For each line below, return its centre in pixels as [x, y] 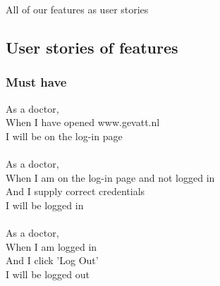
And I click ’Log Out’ [52, 260]
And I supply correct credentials [75, 191]
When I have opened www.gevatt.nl [83, 122]
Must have [36, 82]
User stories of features [92, 47]
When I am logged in [51, 246]
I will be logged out [48, 274]
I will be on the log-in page [64, 136]
